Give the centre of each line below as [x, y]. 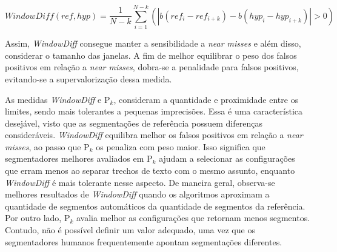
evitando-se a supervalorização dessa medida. [88, 78]
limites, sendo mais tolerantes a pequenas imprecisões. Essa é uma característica [154, 111]
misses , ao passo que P [47, 146]
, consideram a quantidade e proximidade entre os [206, 99]
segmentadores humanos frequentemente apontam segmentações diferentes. [144, 241]
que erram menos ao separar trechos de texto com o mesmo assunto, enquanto [150, 171]
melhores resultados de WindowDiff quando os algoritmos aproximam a [137, 194]
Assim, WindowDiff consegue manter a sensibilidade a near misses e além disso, [153, 43]
